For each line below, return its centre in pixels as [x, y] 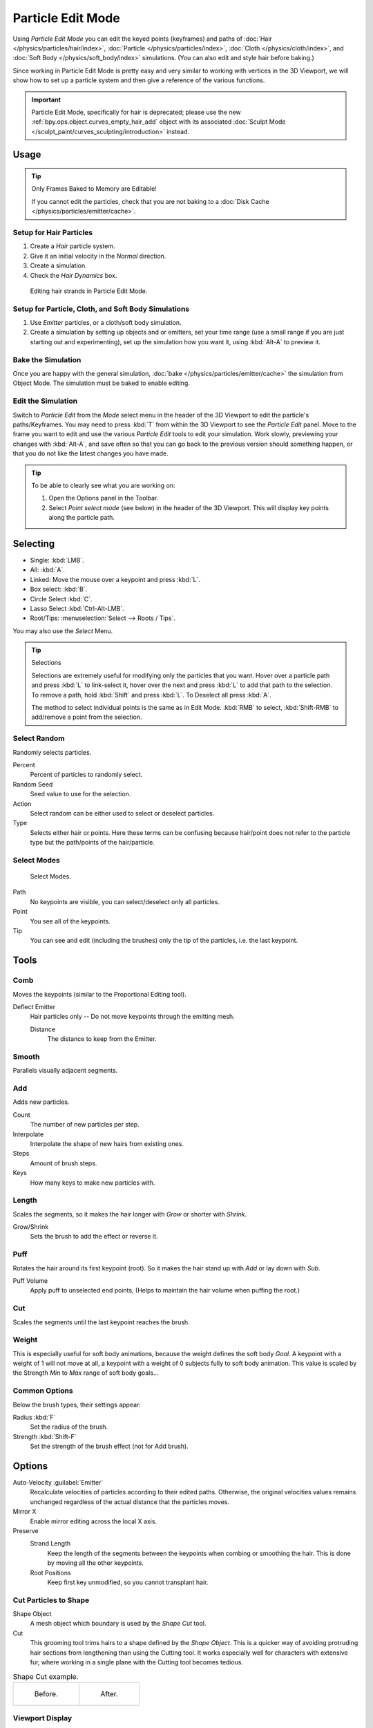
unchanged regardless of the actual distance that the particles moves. [130, 1502]
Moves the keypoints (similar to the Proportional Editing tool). [99, 994]
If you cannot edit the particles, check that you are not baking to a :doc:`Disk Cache [150, 201]
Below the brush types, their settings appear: [77, 1405]
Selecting [34, 544]
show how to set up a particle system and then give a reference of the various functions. [139, 80]
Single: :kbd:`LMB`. [57, 560]
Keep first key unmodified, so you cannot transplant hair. [128, 1582]
